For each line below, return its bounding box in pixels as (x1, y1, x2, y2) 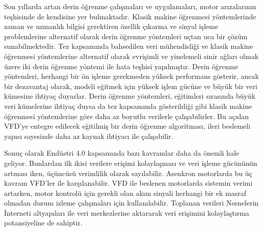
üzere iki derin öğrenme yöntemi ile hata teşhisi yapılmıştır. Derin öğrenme (4, 61, 239, 71)
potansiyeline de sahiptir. (4, 217, 83, 228)
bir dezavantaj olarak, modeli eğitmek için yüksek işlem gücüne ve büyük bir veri (4, 80, 257, 91)
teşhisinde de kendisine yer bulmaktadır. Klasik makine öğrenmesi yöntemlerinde (4, 11, 256, 21)
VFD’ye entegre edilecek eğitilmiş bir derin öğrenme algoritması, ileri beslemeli (4, 121, 251, 131)
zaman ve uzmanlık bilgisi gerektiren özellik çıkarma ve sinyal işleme (4, 21, 218, 32)
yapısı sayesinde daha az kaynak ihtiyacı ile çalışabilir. (4, 130, 173, 141)
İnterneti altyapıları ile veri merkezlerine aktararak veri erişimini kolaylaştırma (4, 207, 249, 218)
